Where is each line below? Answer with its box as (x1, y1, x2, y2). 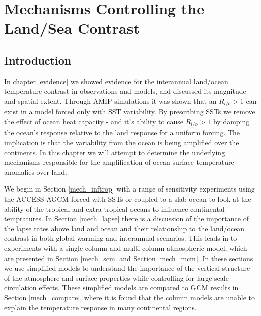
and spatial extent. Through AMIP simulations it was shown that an (4, 95, 217, 106)
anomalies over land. (4, 166, 67, 177)
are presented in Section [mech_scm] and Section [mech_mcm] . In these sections (4, 252, 253, 263)
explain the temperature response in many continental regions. (4, 302, 197, 312)
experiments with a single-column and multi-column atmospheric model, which (4, 242, 247, 253)
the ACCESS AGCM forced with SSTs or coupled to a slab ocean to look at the (4, 194, 251, 204)
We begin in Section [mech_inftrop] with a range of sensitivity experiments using (4, 183, 255, 194)
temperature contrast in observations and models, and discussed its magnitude (4, 86, 246, 96)
